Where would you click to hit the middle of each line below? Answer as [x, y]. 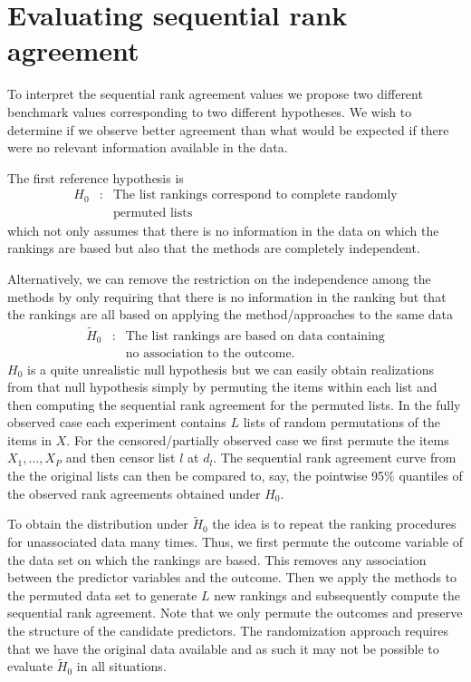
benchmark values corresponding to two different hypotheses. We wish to [210, 111]
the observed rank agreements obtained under [134, 493]
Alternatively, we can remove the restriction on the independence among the [219, 278]
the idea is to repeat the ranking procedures [334, 524]
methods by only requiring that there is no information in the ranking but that [227, 296]
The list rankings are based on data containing [255, 336]
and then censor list [120, 458]
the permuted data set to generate [102, 594]
